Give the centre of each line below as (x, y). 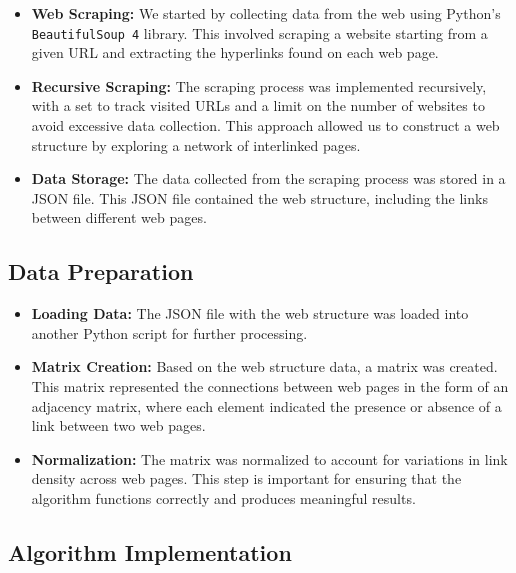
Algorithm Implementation (150, 551)
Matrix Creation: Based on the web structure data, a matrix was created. (264, 366)
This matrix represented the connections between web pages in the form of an (270, 385)
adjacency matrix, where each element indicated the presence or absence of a (266, 405)
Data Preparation (101, 271)
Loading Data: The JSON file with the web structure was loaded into (250, 313)
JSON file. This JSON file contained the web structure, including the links (259, 197)
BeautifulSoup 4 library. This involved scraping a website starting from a (259, 32)
